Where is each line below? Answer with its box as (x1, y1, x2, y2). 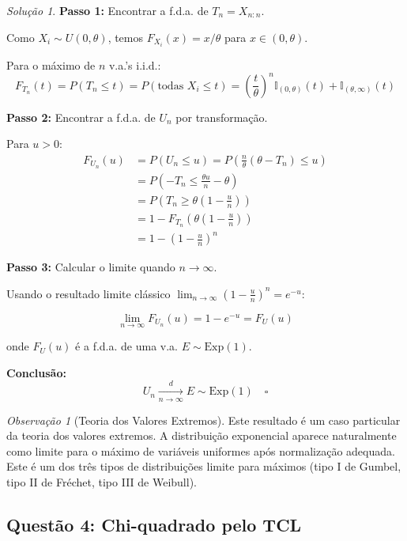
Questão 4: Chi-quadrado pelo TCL (6, 512, 302, 536)
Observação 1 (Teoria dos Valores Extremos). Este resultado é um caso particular (6, 411, 401, 428)
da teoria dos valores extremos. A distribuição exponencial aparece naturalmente (6, 427, 397, 444)
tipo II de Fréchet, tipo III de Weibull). (6, 473, 197, 490)
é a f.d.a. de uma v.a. (75, 338, 178, 354)
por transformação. (175, 108, 268, 125)
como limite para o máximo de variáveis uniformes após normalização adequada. (6, 442, 395, 459)
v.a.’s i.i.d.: (108, 56, 161, 73)
